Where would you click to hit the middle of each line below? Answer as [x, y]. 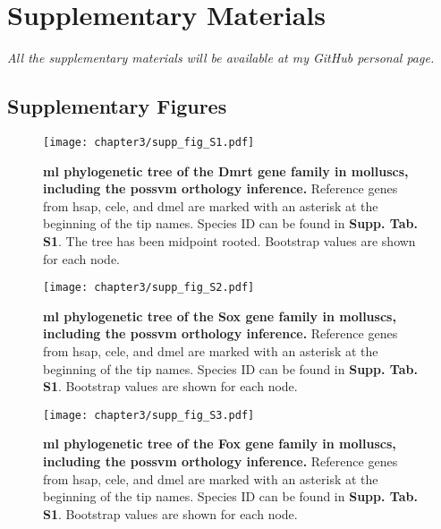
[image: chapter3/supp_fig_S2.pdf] [149, 288]
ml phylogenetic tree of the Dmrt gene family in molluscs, [226, 171]
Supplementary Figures [117, 106]
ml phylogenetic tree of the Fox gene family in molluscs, [220, 444]
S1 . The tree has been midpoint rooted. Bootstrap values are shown [229, 240]
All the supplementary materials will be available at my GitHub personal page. [221, 58]
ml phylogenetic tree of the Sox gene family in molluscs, [220, 316]
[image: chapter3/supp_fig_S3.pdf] [149, 415]
